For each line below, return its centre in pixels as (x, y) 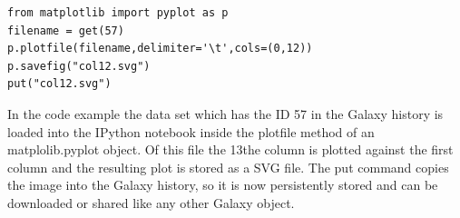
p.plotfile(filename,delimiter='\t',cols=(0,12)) (160, 49)
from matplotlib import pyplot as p (118, 13)
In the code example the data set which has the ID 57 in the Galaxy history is (225, 113)
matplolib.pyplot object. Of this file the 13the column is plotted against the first (230, 149)
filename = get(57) (66, 30)
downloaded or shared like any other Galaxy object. (151, 202)
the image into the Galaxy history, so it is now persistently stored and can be (223, 185)
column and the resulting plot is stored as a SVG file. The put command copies (228, 167)
